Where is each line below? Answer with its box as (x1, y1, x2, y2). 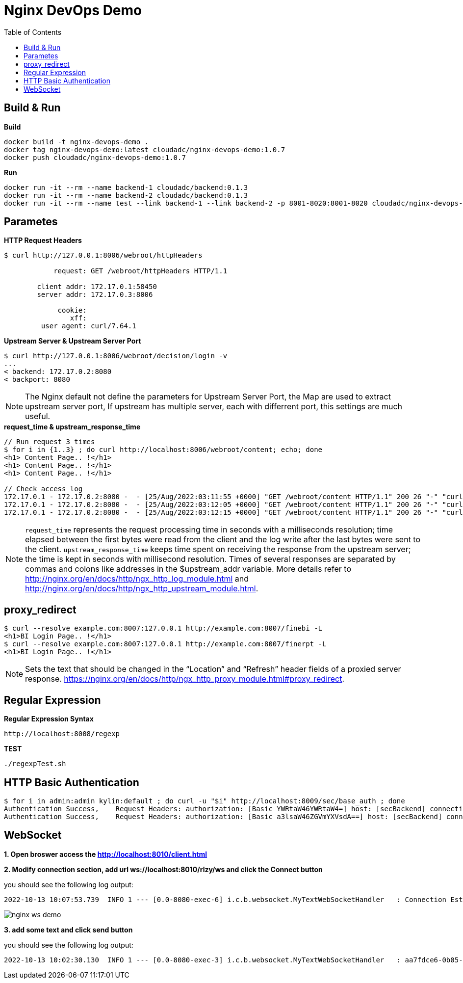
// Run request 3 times (4, 438, 95, 446)
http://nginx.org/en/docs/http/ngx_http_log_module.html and (25, 574, 249, 584)
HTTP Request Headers (4, 236, 82, 245)
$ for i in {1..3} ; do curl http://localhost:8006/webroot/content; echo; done (4, 446, 323, 454)
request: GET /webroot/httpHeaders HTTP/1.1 (53, 267, 228, 275)
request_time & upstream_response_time (4, 423, 141, 431)
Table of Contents (4, 27, 62, 36)
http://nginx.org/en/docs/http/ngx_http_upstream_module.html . (25, 584, 258, 594)
